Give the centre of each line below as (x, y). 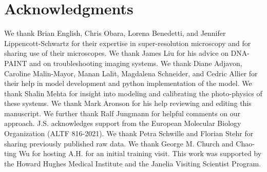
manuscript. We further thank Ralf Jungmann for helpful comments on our (122, 113)
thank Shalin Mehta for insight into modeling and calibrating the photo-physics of (133, 93)
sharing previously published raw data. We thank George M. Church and (119, 143)
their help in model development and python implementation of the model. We (128, 83)
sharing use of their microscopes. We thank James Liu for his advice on (116, 53)
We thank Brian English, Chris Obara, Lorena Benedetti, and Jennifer (115, 33)
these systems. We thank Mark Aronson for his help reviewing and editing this (128, 103)
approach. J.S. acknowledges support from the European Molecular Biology (123, 123)
